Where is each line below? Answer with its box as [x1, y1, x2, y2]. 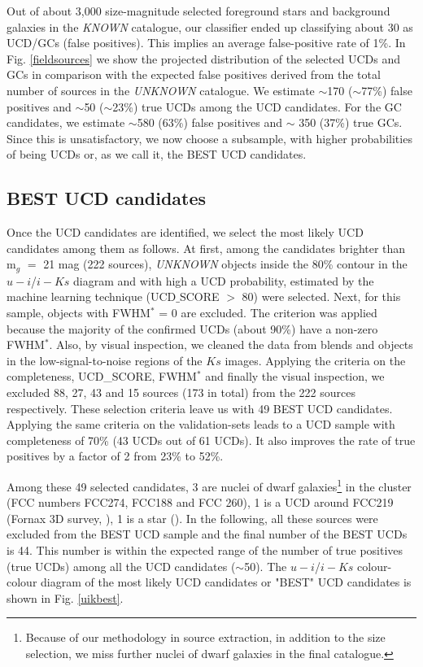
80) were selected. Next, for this [242, 288, 401, 305]
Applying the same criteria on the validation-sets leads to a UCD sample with [7, 416, 395, 433]
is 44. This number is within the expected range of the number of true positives [7, 541, 403, 558]
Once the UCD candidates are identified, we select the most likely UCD [7, 224, 364, 241]
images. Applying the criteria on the [225, 351, 406, 368]
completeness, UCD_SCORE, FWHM [7, 368, 197, 385]
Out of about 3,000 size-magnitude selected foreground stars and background [7, 2, 390, 19]
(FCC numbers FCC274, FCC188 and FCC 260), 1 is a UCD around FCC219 [7, 494, 394, 511]
